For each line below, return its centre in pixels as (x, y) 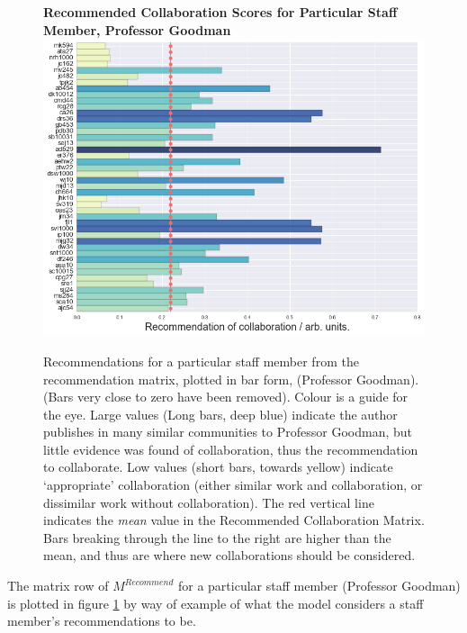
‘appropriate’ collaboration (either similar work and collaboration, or (233, 485)
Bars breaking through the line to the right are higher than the (217, 537)
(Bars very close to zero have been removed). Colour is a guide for (226, 397)
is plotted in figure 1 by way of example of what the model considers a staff (216, 603)
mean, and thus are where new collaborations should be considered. (229, 555)
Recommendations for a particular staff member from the (201, 361)
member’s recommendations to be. (102, 621)
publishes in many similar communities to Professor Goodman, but (228, 432)
